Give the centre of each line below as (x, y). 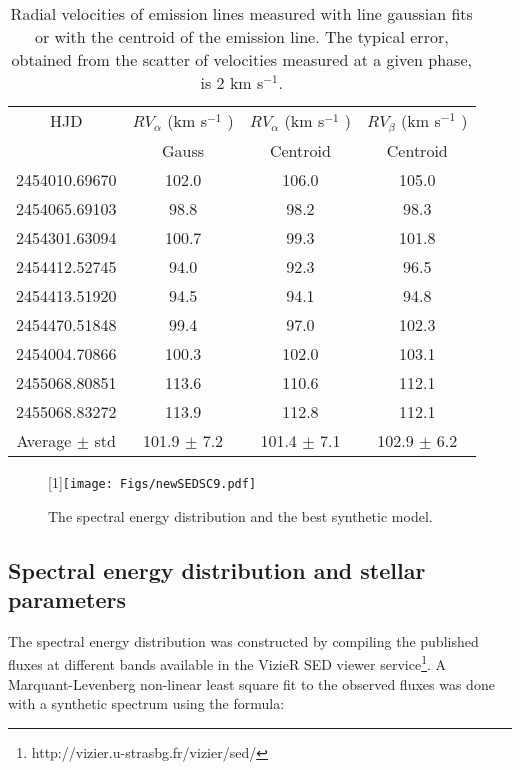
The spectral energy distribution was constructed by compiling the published (243, 640)
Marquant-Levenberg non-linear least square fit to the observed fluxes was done (251, 683)
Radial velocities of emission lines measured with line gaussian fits (241, 13)
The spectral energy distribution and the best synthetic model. (240, 515)
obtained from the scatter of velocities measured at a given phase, (241, 59)
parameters (67, 598)
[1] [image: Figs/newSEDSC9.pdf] (152, 481)
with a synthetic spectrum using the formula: (146, 703)
